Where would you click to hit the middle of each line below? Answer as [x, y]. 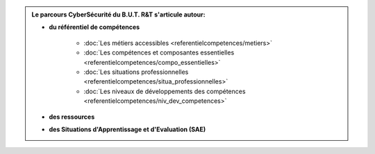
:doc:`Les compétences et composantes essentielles [159, 52]
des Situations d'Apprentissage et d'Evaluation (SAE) [127, 129]
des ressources [72, 117]
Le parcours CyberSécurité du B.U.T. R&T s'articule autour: [118, 15]
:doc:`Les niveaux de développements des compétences [165, 91]
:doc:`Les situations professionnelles [136, 72]
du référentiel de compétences [94, 27]
